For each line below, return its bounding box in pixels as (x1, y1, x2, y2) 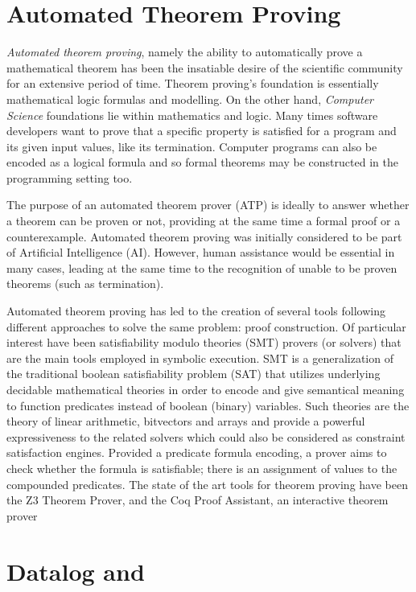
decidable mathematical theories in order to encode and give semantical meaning (6, 381, 405, 397)
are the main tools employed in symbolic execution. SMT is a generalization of (6, 349, 393, 366)
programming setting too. (6, 169, 133, 186)
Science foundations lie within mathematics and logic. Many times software (6, 106, 378, 123)
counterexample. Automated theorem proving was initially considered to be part (6, 228, 402, 245)
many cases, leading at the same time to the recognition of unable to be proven (6, 259, 397, 276)
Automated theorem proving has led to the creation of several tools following (6, 302, 385, 319)
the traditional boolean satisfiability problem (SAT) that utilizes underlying (6, 365, 381, 382)
